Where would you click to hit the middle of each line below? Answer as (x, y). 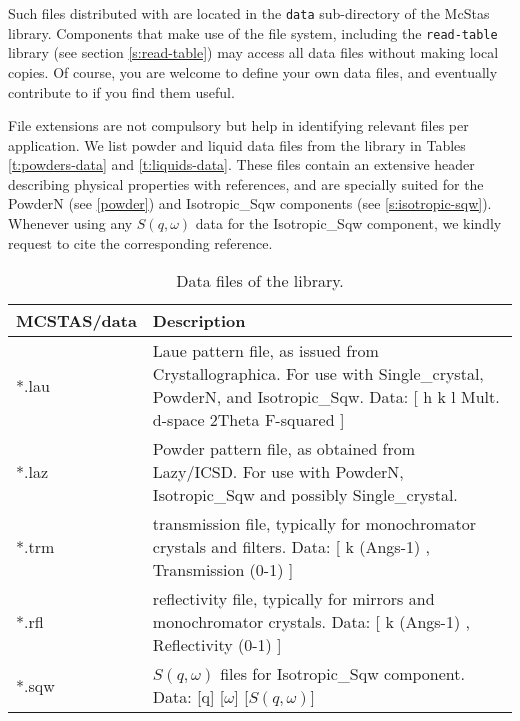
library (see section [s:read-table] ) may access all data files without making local (253, 52)
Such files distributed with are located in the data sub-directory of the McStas (249, 13)
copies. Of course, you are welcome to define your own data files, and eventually (253, 71)
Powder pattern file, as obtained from (284, 449)
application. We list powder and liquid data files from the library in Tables (237, 144)
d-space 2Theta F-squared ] (248, 420)
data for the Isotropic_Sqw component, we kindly (348, 223)
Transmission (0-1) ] (223, 570)
